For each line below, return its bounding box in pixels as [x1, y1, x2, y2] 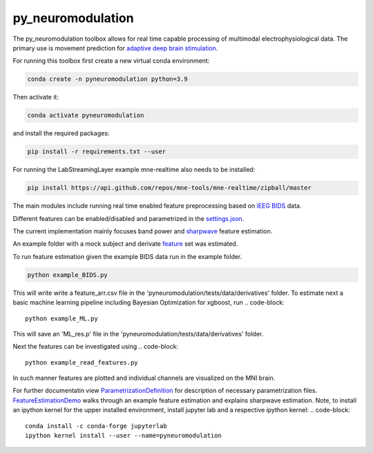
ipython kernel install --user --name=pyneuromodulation [25, 432, 222, 440]
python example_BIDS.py [27, 271, 108, 279]
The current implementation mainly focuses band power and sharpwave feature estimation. [12, 226, 273, 235]
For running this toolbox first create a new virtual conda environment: [12, 57, 210, 65]
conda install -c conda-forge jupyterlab [25, 422, 167, 430]
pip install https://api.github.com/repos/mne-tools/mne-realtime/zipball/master [27, 184, 312, 192]
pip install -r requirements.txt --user [27, 148, 166, 155]
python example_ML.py [25, 314, 98, 322]
